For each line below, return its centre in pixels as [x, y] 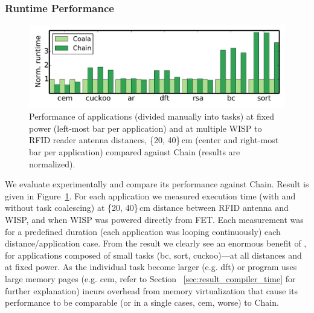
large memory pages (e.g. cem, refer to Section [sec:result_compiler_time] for [150, 279]
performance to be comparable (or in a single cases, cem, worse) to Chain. [142, 302]
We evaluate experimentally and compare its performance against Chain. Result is [157, 184]
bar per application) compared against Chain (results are [135, 152]
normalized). [52, 163]
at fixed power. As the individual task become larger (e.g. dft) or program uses [151, 267]
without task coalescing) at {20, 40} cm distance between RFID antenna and [147, 208]
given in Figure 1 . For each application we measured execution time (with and [150, 195]
